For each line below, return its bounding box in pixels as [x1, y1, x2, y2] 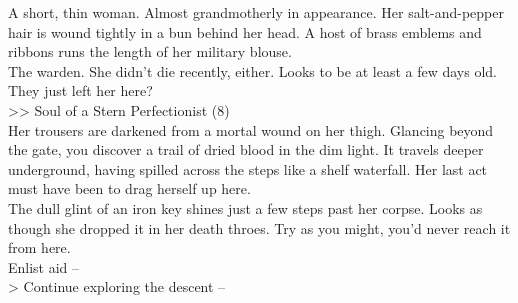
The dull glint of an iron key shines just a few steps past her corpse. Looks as [8, 197, 483, 218]
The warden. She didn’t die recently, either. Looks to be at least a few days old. [8, 60, 497, 81]
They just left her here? [8, 80, 153, 101]
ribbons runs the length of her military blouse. [8, 41, 292, 62]
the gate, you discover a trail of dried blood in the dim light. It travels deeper [8, 139, 484, 160]
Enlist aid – [8, 256, 80, 277]
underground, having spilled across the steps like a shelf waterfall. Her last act [8, 158, 488, 179]
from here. [8, 237, 71, 258]
